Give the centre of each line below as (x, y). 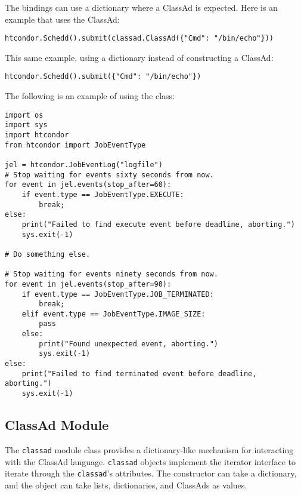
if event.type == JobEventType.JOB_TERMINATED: (118, 294)
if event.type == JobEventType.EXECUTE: (103, 194)
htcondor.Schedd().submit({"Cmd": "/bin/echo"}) (103, 77)
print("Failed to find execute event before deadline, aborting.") (158, 224)
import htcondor (37, 135)
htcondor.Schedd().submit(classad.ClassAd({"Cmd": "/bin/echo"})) (139, 39)
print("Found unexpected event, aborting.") (128, 344)
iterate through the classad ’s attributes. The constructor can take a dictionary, (151, 473)
